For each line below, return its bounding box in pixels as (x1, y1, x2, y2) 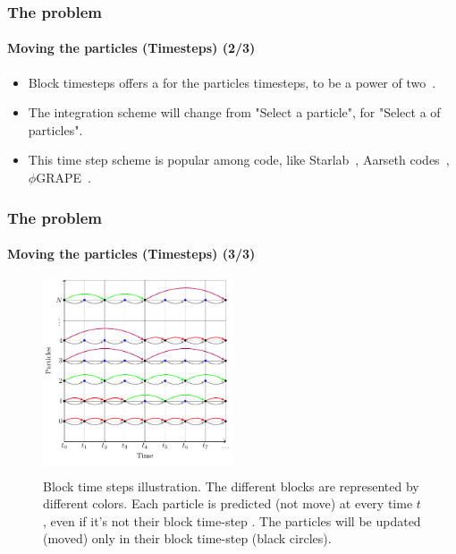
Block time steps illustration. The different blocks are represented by (43, 476, 419, 495)
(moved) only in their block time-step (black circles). (43, 529, 332, 548)
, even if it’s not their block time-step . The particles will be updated (43, 511, 421, 530)
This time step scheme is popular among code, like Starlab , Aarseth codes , (28, 150, 450, 169)
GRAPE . (36, 168, 91, 187)
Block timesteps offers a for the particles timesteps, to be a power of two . (28, 72, 436, 91)
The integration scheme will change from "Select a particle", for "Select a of (28, 103, 441, 122)
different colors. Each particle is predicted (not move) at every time (43, 494, 413, 513)
